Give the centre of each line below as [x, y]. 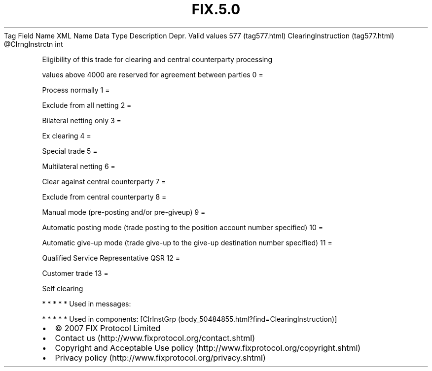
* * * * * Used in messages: [87, 304]
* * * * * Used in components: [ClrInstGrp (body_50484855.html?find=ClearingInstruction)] [190, 319]
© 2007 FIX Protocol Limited [108, 328]
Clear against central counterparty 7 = [104, 181]
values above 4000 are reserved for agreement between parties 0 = [153, 74]
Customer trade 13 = [75, 273]
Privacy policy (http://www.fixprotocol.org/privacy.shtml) [160, 357]
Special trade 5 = [70, 151]
